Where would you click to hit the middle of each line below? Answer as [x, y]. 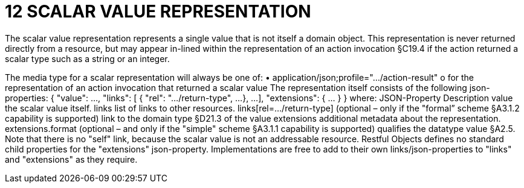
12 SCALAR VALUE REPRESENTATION [158, 11]
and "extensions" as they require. [71, 159]
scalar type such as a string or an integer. [87, 58]
